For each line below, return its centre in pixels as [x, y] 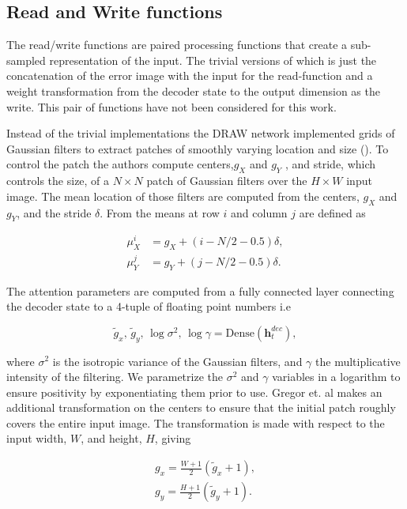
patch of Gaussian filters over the [227, 181]
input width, [37, 438]
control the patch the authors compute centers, [120, 164]
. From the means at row [160, 212]
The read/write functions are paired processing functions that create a [177, 45]
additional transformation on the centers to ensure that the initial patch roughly [201, 407]
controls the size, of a [58, 181]
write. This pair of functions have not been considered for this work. [171, 106]
